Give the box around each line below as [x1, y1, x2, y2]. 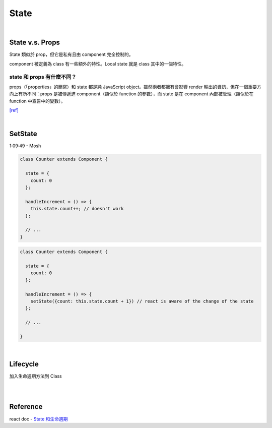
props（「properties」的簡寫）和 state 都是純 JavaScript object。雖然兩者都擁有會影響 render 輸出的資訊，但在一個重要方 [9, 84, 261, 90]
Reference [9, 402, 43, 411]
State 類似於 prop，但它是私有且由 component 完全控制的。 [9, 51, 133, 57]
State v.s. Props [9, 38, 60, 47]
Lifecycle [9, 359, 39, 368]
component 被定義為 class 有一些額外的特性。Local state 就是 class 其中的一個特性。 [9, 60, 186, 67]
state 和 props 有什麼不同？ [9, 73, 77, 80]
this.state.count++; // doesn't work [30, 206, 124, 212]
